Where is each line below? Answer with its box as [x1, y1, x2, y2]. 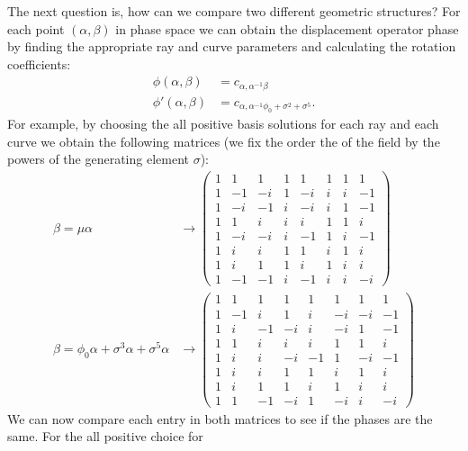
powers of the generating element [7, 149, 189, 168]
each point [7, 19, 65, 38]
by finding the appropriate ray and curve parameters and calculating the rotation [7, 37, 456, 56]
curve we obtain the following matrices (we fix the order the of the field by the [7, 131, 440, 150]
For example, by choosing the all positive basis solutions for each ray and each [7, 114, 439, 133]
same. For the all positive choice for [7, 427, 203, 446]
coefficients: [7, 54, 71, 73]
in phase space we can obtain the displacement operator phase [115, 19, 459, 38]
